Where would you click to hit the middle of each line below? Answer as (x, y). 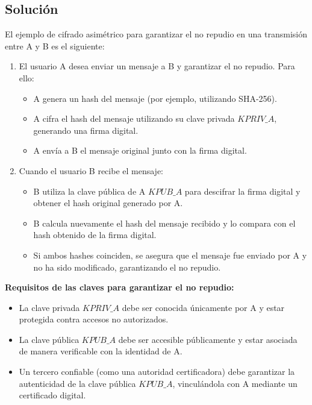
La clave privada (49, 307)
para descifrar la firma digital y (242, 191)
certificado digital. (52, 395)
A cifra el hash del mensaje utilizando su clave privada (134, 118)
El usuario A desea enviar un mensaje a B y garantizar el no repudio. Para (157, 66)
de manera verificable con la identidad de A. (101, 351)
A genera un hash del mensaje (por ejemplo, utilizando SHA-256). (155, 98)
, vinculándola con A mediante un (235, 383)
